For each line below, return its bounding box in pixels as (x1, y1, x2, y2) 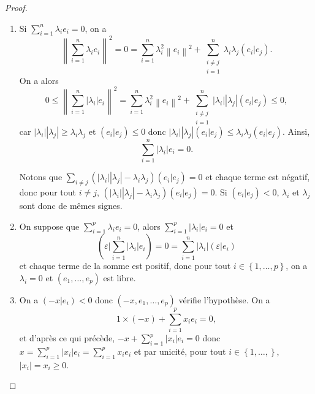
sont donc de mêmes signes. (19, 199, 123, 211)
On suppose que (19, 219, 80, 232)
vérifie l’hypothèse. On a (178, 293, 270, 306)
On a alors (19, 74, 59, 86)
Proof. (5, 1, 28, 13)
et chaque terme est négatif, (205, 170, 310, 183)
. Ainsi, (283, 124, 310, 137)
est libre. (103, 271, 136, 284)
